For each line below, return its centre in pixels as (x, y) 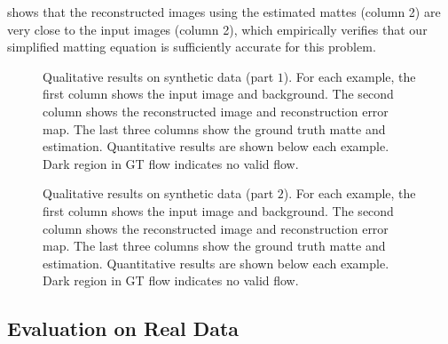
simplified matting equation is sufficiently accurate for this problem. (192, 47)
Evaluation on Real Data (123, 328)
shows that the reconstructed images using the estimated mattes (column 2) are (224, 12)
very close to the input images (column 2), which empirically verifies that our (217, 29)
